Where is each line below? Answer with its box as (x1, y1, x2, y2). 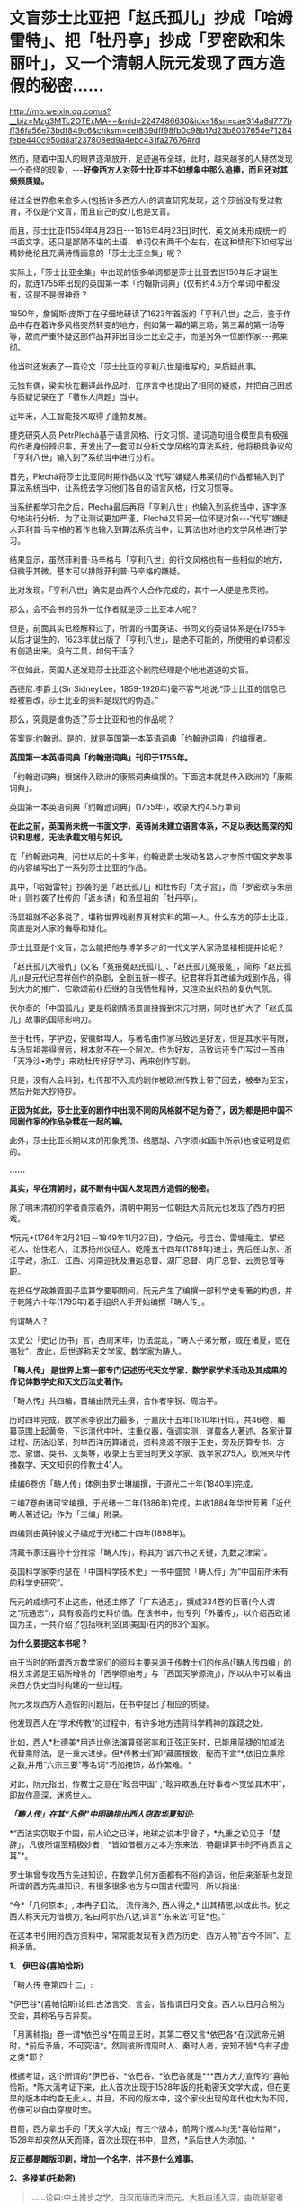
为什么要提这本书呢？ (9, 1638, 88, 1648)
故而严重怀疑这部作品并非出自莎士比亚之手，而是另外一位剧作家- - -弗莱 (24, 330, 289, 342)
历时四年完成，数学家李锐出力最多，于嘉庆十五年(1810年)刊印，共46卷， (9, 1414, 278, 1425)
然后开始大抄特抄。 (9, 1085, 81, 1097)
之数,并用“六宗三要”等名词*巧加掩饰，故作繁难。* (9, 1759, 192, 1770)
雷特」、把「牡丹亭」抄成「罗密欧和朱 (9, 31, 286, 51)
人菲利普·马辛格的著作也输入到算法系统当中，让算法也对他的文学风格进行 (9, 523, 280, 535)
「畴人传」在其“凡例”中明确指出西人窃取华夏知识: (9, 1808, 195, 1819)
